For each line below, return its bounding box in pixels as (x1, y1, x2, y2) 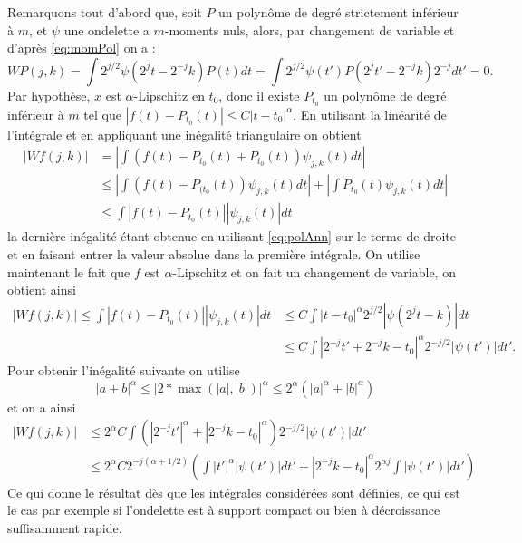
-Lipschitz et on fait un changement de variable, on (172, 262, 456, 281)
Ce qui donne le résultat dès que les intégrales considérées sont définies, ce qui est (7, 482, 460, 501)
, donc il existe (218, 85, 300, 104)
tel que (83, 104, 121, 123)
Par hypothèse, (7, 85, 91, 104)
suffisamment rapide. (7, 518, 122, 537)
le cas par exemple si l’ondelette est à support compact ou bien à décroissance (7, 500, 440, 519)
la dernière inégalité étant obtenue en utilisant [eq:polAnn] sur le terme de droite (7, 227, 457, 246)
